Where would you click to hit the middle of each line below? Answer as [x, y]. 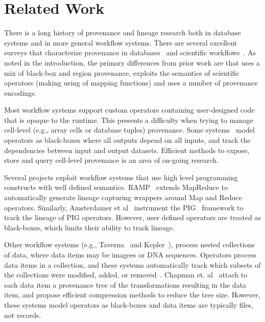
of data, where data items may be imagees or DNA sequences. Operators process [130, 254]
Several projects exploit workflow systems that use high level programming [121, 177]
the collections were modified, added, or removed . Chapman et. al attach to [126, 275]
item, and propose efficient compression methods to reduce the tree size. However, [132, 295]
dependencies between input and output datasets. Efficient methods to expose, [127, 150]
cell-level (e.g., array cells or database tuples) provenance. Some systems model [129, 130]
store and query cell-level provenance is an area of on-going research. [112, 160]
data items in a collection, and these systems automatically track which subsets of [132, 264]
